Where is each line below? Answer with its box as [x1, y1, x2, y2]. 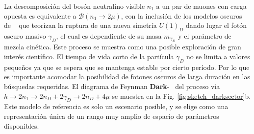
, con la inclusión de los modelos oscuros [121, 10, 242, 21]
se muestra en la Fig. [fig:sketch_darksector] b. [112, 90, 251, 101]
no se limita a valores [186, 51, 250, 61]
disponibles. [4, 120, 39, 131]
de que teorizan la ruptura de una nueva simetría [4, 20, 157, 30]
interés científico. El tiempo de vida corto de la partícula [4, 51, 174, 61]
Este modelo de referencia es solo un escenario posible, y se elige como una [4, 101, 229, 112]
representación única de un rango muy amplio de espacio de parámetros [4, 111, 219, 121]
